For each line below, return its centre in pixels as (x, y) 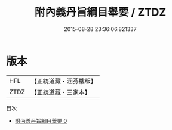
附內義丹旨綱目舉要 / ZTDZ (100, 12)
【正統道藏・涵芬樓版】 (64, 81)
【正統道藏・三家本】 (61, 92)
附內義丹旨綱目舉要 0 (41, 120)
